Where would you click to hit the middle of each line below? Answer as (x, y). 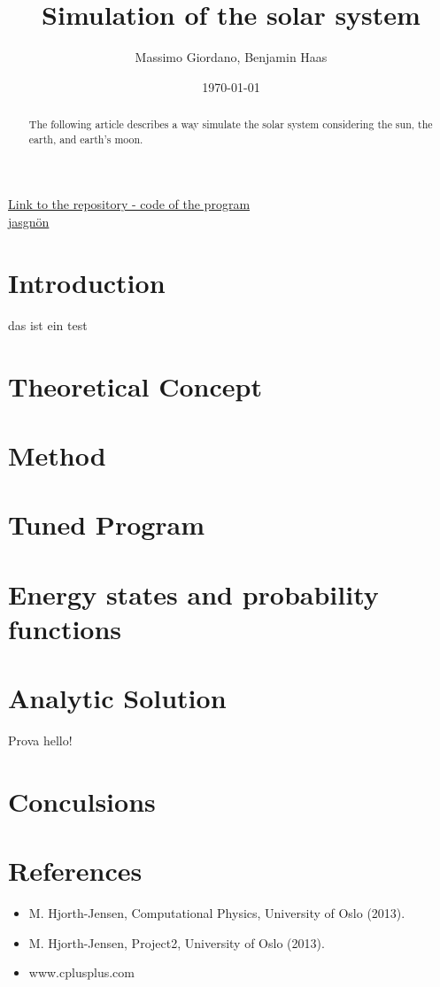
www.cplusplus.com (81, 972)
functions (65, 628)
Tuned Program (107, 524)
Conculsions (82, 801)
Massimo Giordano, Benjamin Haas (231, 57)
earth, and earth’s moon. (86, 139)
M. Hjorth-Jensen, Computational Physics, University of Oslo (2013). (217, 913)
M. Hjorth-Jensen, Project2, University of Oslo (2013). (177, 942)
